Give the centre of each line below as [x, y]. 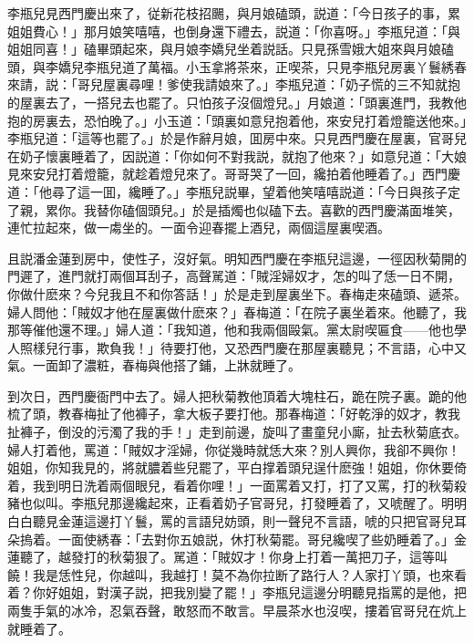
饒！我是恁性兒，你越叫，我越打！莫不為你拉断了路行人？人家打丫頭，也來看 [237, 574]
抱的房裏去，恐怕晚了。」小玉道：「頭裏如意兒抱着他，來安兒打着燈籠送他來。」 [237, 120]
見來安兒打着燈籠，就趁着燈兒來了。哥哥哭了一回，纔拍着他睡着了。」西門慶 [234, 174]
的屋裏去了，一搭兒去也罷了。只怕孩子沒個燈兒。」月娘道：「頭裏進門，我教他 [237, 102]
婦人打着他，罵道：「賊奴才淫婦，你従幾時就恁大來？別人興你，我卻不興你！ [234, 449]
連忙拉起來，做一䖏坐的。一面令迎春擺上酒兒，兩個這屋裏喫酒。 [199, 228]
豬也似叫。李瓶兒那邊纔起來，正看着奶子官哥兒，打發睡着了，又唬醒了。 [224, 503]
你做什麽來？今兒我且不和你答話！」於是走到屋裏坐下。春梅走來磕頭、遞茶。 [237, 293]
